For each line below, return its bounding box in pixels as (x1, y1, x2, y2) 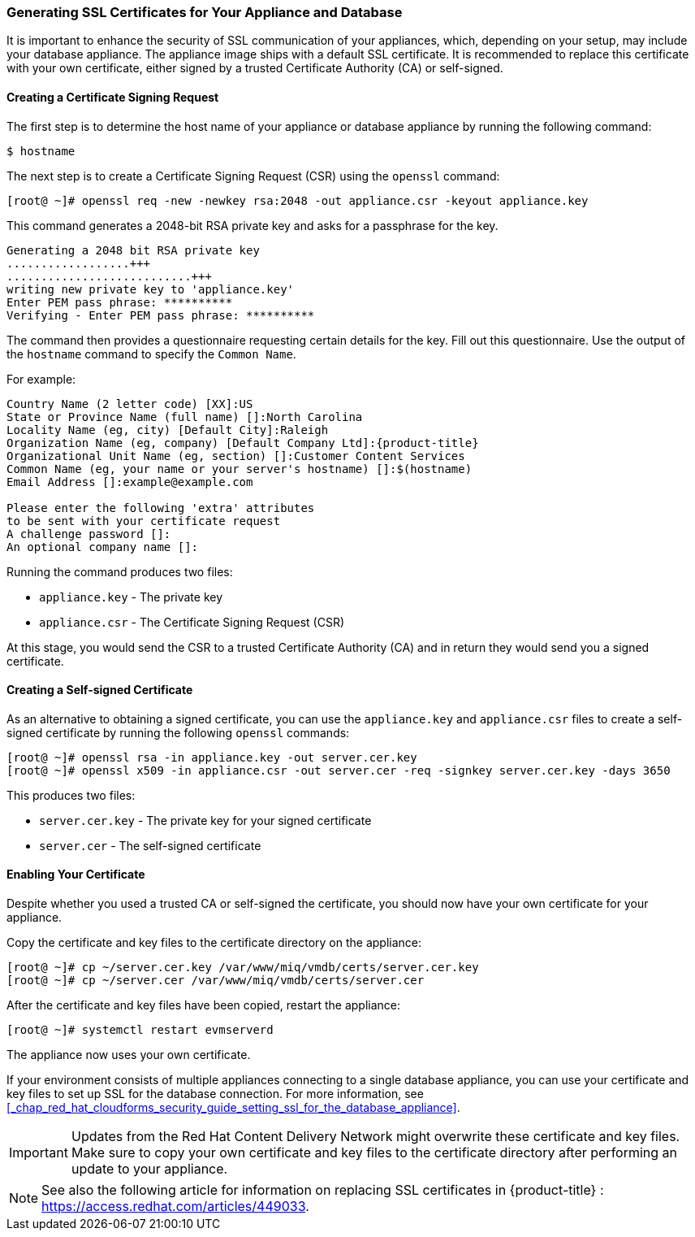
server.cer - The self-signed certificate (39, 838, 261, 853)
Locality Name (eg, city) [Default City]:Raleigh (6, 423, 329, 436)
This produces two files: (6, 788, 136, 802)
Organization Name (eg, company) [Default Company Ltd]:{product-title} (6, 436, 479, 449)
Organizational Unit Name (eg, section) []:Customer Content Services (6, 449, 465, 462)
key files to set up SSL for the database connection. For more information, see (6, 1087, 424, 1101)
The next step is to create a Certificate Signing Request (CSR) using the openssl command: (6, 168, 500, 183)
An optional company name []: (6, 540, 199, 553)
